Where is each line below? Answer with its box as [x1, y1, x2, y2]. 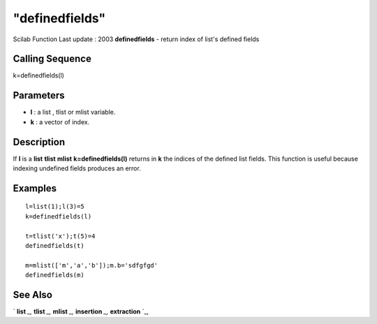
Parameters [13, 89, 65, 101]
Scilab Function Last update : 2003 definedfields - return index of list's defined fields [13, 35, 260, 43]
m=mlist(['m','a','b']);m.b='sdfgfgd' [25, 261, 158, 269]
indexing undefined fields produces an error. [13, 164, 141, 172]
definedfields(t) [25, 242, 84, 250]
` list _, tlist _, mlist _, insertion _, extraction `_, [13, 307, 149, 316]
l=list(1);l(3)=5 [25, 202, 84, 211]
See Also [13, 289, 52, 300]
